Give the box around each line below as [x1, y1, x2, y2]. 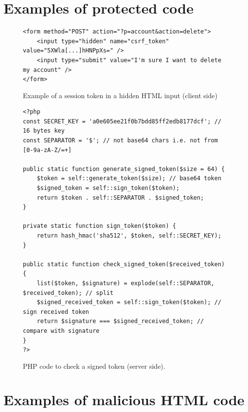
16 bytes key [23, 127, 65, 135]
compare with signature [23, 327, 100, 334]
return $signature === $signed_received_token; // [36, 318, 204, 325]
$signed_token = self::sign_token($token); [36, 185, 180, 192]
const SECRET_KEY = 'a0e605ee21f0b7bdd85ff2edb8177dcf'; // [23, 118, 222, 125]
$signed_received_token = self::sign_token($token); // [36, 299, 222, 306]
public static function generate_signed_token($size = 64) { [23, 165, 225, 172]
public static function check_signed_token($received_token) [23, 260, 225, 268]
